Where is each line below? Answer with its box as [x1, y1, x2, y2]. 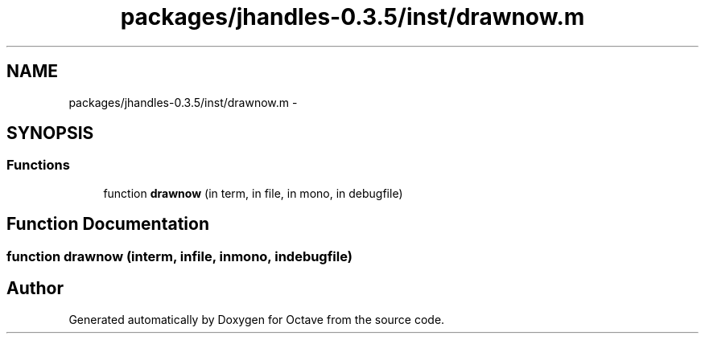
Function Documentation [6, 214, 209, 235]
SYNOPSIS [6, 123, 94, 144]
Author [6, 278, 64, 299]
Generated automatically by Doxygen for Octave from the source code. [68, 312, 445, 326]
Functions [6, 157, 70, 174]
